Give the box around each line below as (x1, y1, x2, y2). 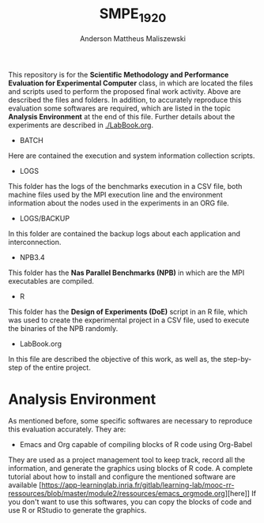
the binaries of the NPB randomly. (8, 323, 119, 333)
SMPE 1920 (99, 5, 167, 25)
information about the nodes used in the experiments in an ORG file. (8, 198, 229, 208)
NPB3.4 (19, 252, 45, 261)
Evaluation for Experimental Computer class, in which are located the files (8, 78, 254, 88)
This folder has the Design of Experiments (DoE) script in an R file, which (8, 307, 247, 316)
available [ (8, 480, 42, 490)
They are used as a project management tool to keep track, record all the (8, 455, 246, 465)
